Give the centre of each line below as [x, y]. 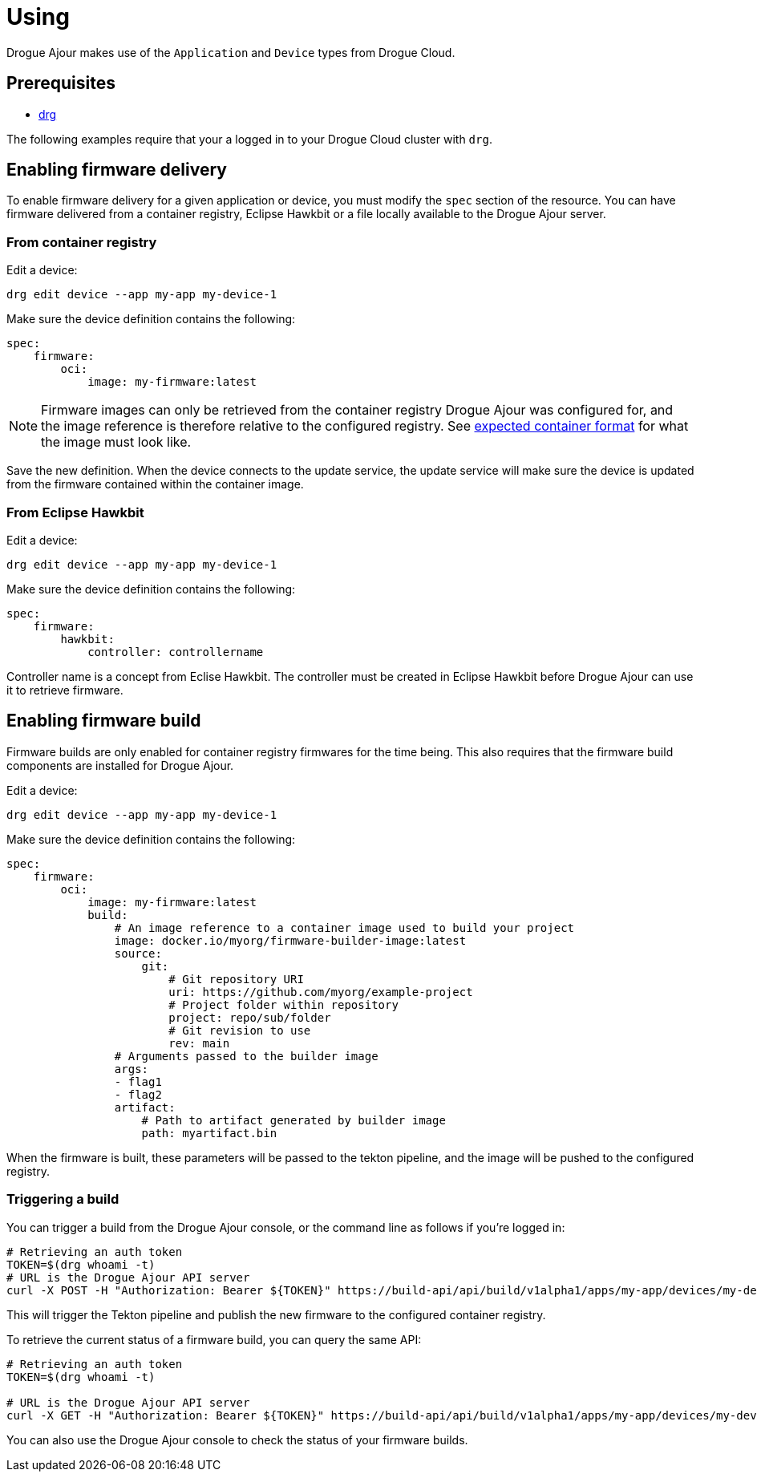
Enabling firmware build [104, 721]
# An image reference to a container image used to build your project [344, 927]
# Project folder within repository [283, 1004]
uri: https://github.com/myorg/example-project [321, 992]
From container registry [82, 242]
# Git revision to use [240, 1030]
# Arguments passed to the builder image [246, 1056]
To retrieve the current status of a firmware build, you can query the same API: [214, 1339]
